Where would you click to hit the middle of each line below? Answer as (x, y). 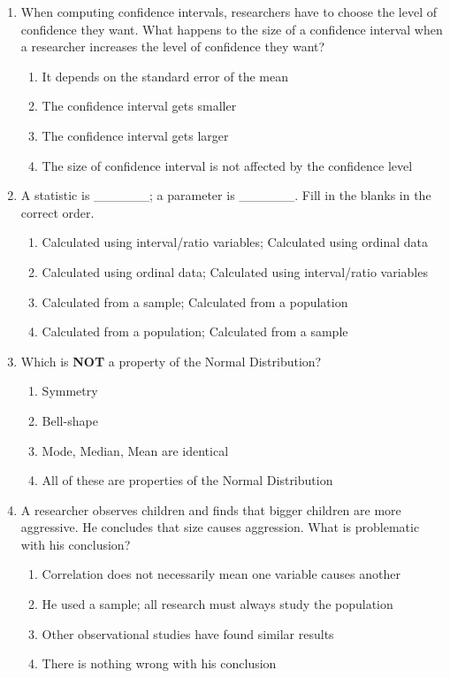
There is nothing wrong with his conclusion (159, 663)
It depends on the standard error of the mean (165, 76)
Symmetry (70, 391)
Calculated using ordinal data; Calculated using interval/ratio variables (235, 271)
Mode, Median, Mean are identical (135, 450)
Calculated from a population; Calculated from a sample (195, 331)
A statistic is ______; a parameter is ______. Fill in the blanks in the (226, 195)
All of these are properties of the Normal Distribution (187, 480)
